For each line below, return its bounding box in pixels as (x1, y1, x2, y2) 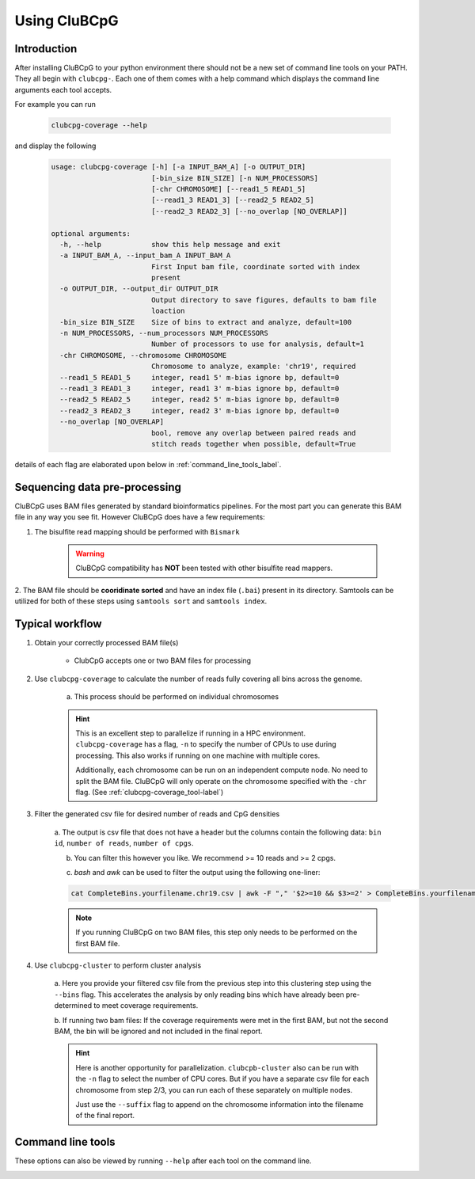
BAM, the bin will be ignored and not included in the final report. (54, 1026, 263, 1036)
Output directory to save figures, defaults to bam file (150, 295, 378, 304)
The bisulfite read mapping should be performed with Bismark (34, 527, 241, 536)
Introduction (14, 42, 78, 55)
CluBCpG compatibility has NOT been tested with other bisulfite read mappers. (75, 563, 333, 573)
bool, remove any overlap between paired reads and (150, 428, 356, 437)
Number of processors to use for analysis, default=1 (150, 340, 364, 348)
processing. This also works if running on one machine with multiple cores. (75, 751, 321, 760)
